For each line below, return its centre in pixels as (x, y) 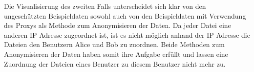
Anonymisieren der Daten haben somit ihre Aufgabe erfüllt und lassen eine (116, 54)
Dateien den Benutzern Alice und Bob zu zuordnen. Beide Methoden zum (114, 44)
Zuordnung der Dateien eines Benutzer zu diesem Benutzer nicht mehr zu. (115, 63)
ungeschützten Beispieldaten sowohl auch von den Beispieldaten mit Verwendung (125, 15)
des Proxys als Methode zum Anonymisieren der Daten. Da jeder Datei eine (117, 25)
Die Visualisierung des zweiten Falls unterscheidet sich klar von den (105, 6)
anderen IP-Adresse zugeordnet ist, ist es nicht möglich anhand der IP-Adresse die (127, 35)
